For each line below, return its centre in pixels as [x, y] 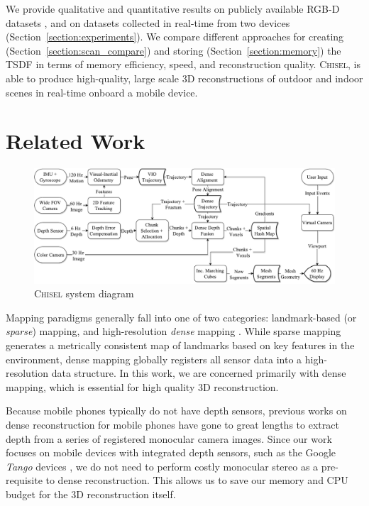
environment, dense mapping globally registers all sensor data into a [154, 359]
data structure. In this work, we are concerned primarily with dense [199, 373]
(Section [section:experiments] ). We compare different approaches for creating [175, 37]
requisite [24, 480]
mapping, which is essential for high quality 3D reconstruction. [142, 386]
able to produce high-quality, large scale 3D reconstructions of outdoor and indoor [184, 78]
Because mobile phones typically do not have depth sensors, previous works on [176, 411]
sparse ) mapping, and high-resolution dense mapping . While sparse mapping [174, 331]
